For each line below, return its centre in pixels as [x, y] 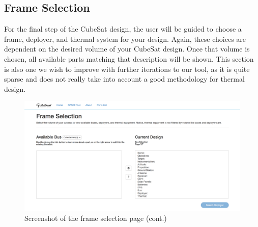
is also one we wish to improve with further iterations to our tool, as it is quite [127, 69]
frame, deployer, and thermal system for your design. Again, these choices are [125, 39]
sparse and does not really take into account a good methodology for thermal [124, 79]
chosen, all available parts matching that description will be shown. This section [129, 58]
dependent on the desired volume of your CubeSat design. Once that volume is [127, 49]
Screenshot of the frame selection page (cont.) [96, 218]
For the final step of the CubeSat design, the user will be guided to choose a [123, 29]
